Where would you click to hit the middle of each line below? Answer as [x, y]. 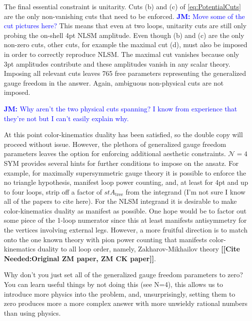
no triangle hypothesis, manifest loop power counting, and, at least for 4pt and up [126, 182]
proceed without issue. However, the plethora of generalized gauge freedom [115, 144]
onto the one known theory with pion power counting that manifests [106, 239]
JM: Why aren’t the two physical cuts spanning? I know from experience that [121, 108]
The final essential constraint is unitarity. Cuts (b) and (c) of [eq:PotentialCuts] [123, 6]
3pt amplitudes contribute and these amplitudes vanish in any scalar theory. [117, 63]
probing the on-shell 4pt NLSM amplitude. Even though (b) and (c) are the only [124, 35]
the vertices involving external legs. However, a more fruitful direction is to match [126, 230]
